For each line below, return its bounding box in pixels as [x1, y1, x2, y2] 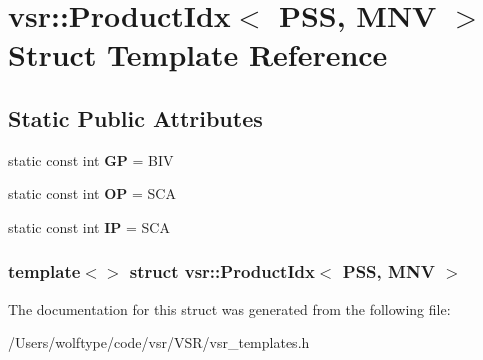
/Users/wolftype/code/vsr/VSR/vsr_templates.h [8, 332, 310, 353]
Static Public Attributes [8, 102, 263, 133]
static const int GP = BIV [8, 149, 174, 170]
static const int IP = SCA [8, 216, 170, 237]
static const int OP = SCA [8, 183, 176, 204]
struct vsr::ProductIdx [129, 259, 315, 284]
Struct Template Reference [8, 34, 388, 75]
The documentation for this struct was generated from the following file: [8, 298, 451, 319]
